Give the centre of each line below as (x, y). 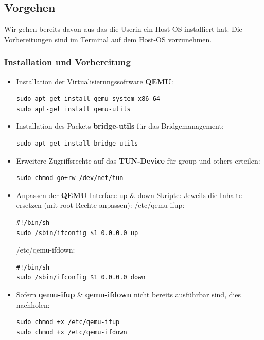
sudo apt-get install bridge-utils (77, 143)
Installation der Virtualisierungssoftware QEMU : (95, 81)
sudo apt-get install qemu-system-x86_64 (88, 99)
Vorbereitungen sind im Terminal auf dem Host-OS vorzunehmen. (108, 39)
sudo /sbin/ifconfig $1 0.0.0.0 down (81, 278)
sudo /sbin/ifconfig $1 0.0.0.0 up (77, 233)
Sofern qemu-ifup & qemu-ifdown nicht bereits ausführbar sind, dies (129, 294)
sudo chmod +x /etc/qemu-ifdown (72, 332)
